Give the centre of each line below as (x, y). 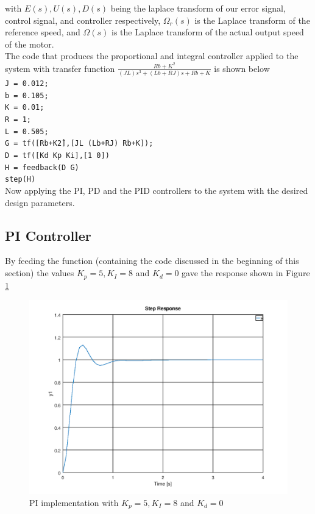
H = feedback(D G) (42, 167)
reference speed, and (43, 32)
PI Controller (48, 235)
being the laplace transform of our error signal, (198, 8)
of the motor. (30, 44)
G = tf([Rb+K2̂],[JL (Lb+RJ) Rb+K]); (79, 144)
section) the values (40, 273)
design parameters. (40, 202)
